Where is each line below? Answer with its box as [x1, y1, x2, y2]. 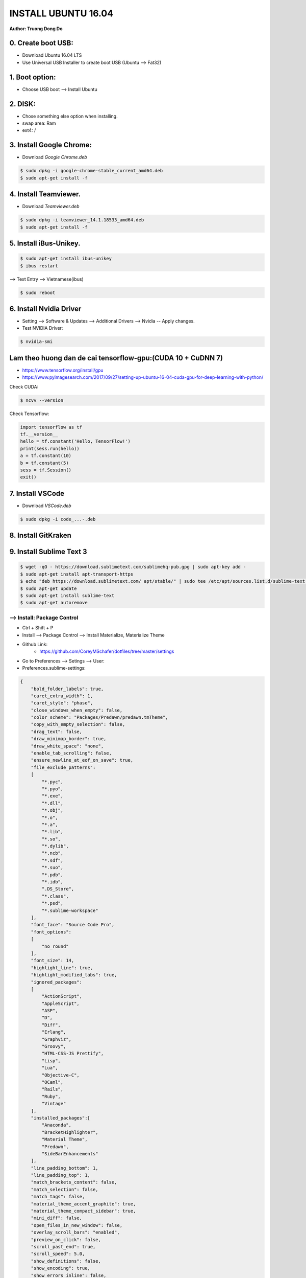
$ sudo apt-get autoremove [20, 600, 88, 606]
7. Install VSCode [9, 489, 65, 498]
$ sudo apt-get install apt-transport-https [20, 571, 134, 577]
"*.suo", [41, 864, 64, 871]
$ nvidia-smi [20, 339, 53, 345]
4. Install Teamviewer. [9, 190, 81, 199]
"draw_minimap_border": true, [31, 736, 107, 742]
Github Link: [22, 641, 48, 647]
